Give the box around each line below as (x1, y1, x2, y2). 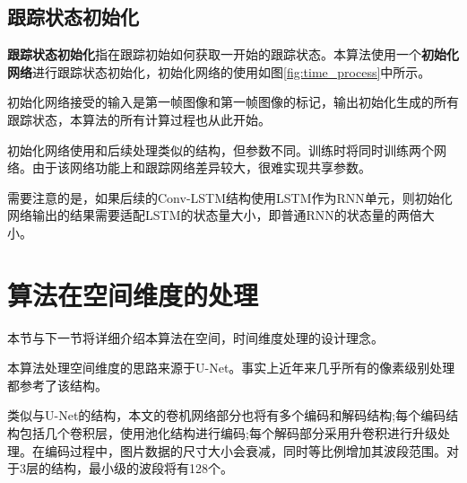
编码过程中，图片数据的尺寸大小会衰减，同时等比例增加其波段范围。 (44, 441, 446, 460)
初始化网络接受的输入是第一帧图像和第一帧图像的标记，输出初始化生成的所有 (7, 92, 459, 111)
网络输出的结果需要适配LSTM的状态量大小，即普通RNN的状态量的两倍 (7, 206, 422, 224)
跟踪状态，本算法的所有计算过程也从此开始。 (7, 110, 271, 128)
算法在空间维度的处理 (7, 276, 259, 312)
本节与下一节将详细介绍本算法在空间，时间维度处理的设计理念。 (7, 328, 384, 347)
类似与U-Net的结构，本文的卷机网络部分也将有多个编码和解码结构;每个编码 (7, 406, 446, 425)
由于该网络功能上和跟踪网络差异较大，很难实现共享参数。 (31, 158, 371, 177)
